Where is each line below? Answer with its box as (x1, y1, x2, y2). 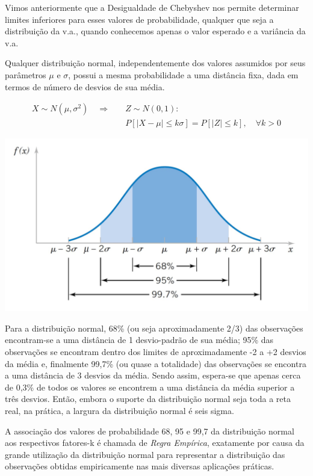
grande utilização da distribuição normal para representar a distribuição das (5, 448, 285, 460)
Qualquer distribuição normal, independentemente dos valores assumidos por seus (5, 57, 306, 69)
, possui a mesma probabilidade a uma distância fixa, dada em (68, 68, 299, 81)
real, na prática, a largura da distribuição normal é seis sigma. (5, 404, 234, 416)
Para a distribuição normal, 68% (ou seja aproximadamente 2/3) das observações (5, 321, 303, 334)
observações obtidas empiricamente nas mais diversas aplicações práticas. (5, 460, 274, 472)
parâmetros (5, 68, 46, 81)
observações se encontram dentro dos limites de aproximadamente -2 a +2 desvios (5, 345, 306, 357)
